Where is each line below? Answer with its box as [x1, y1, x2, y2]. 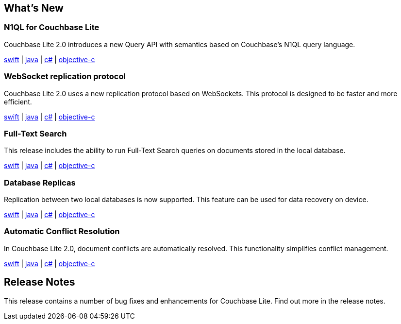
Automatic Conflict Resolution [4, 226, 120, 237]
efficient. [4, 97, 32, 106]
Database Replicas [4, 177, 76, 188]
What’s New [4, 2, 64, 14]
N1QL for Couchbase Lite [4, 22, 100, 33]
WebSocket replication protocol [4, 71, 126, 82]
